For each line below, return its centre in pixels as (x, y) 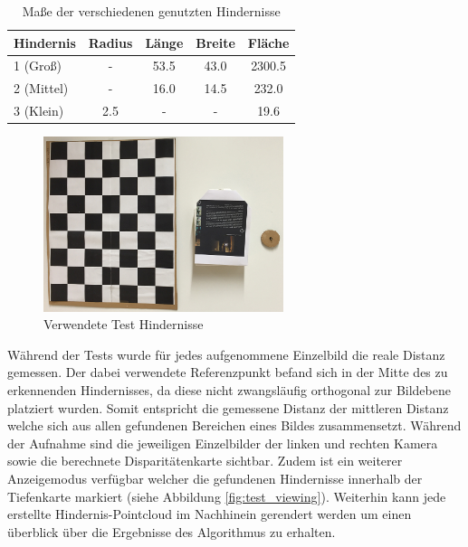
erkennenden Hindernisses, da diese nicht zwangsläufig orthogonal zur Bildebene (229, 389)
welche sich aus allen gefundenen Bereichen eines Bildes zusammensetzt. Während (234, 425)
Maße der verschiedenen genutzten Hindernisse (151, 11)
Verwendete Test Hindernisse (124, 324)
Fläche (268, 42)
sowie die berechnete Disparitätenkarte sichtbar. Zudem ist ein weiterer (205, 461)
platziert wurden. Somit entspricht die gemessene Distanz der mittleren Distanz (228, 407)
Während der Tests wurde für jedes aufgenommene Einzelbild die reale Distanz (226, 354)
